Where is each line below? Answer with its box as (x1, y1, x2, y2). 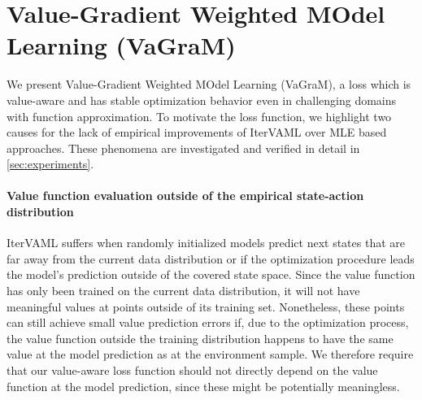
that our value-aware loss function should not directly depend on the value (7, 362, 378, 379)
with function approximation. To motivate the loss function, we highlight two (7, 107, 392, 124)
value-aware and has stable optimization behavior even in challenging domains (7, 91, 397, 108)
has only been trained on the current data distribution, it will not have (7, 282, 360, 299)
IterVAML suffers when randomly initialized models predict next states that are (7, 234, 405, 251)
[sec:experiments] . (7, 155, 94, 172)
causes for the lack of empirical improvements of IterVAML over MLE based (7, 124, 387, 141)
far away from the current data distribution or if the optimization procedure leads (7, 250, 415, 267)
